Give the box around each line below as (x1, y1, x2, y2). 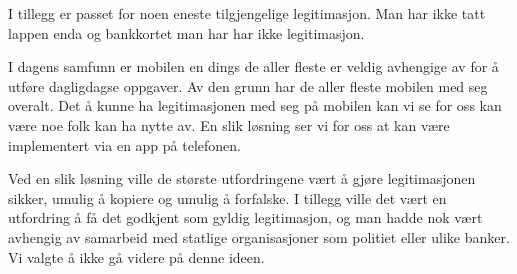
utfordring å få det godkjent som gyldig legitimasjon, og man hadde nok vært (8, 207, 483, 228)
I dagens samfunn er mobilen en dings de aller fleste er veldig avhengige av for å (8, 56, 499, 77)
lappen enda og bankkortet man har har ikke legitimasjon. (8, 22, 365, 43)
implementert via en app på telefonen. (8, 134, 241, 155)
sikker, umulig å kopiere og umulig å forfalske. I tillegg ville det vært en (8, 187, 447, 208)
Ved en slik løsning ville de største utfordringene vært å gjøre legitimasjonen (8, 168, 476, 189)
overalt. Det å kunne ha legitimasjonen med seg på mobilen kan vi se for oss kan (8, 95, 502, 116)
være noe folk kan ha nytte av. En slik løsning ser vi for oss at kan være (8, 114, 450, 135)
